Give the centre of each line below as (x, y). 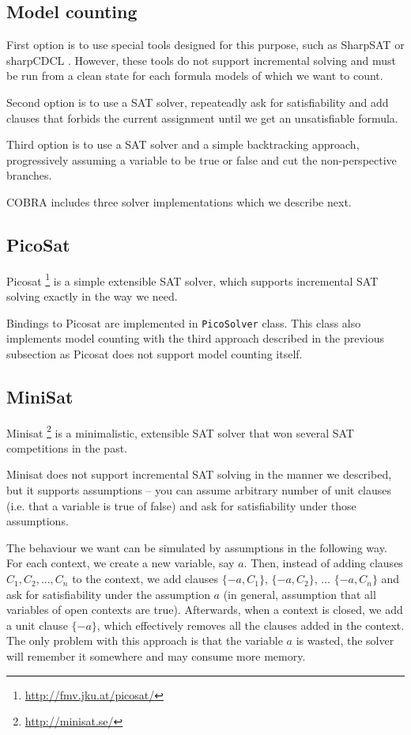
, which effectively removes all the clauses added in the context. (251, 625)
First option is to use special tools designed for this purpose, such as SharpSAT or (205, 45)
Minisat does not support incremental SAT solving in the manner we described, (199, 474)
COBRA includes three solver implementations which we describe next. (179, 201)
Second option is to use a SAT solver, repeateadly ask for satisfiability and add (198, 102)
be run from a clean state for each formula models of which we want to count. (195, 76)
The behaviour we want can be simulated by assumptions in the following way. (197, 547)
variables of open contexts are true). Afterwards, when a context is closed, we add (205, 610)
